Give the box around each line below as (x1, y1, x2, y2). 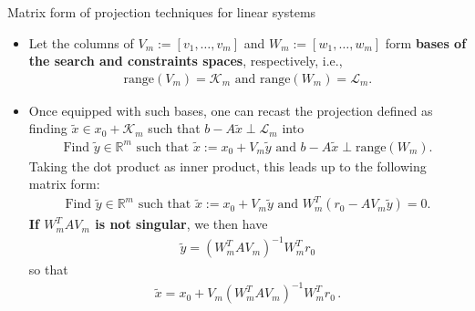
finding (28, 119, 67, 138)
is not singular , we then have (95, 214, 268, 233)
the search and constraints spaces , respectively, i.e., (28, 51, 343, 70)
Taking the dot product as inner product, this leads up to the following (28, 156, 427, 175)
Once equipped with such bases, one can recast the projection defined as (28, 100, 433, 119)
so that (28, 260, 68, 279)
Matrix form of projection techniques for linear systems (7, 3, 316, 21)
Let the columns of (28, 33, 134, 52)
